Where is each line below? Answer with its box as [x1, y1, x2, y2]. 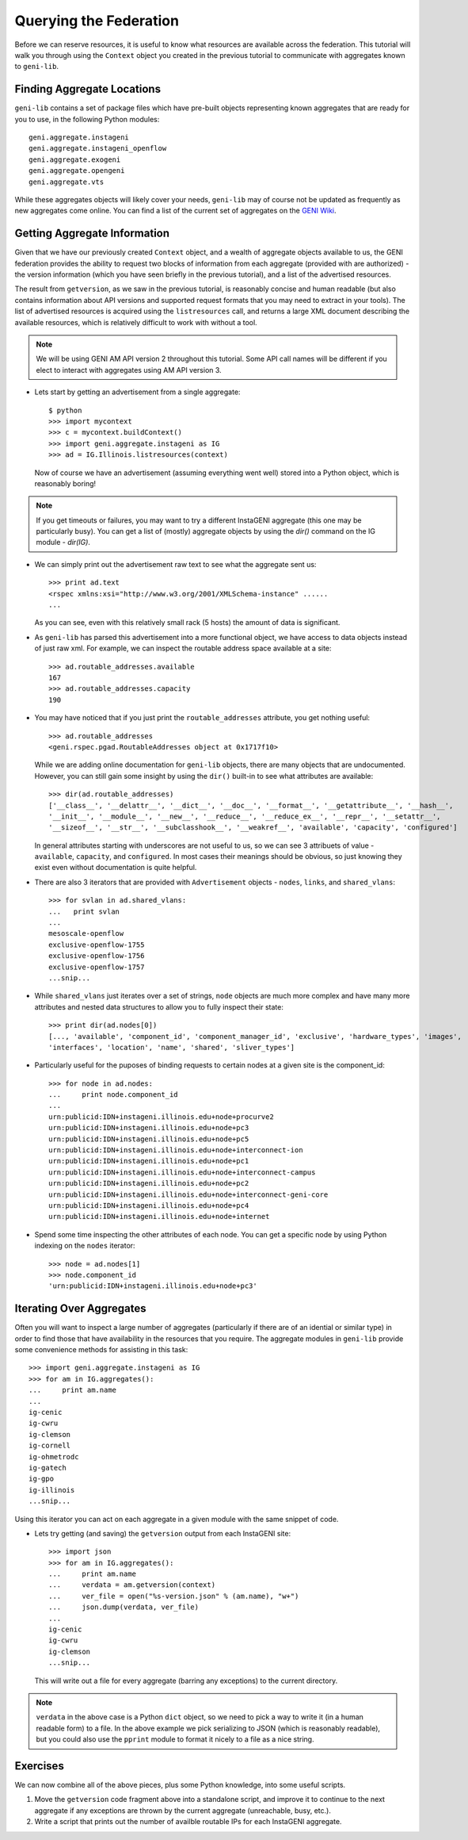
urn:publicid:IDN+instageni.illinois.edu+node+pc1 [48, 1156, 249, 1166]
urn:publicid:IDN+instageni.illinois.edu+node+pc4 [48, 1202, 249, 1209]
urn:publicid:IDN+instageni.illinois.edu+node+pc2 [48, 1179, 249, 1188]
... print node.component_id [48, 1091, 178, 1099]
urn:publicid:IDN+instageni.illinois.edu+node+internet [48, 1212, 270, 1221]
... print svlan [48, 907, 120, 916]
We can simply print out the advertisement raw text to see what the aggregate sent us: [34, 559, 317, 569]
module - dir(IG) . [36, 538, 91, 547]
